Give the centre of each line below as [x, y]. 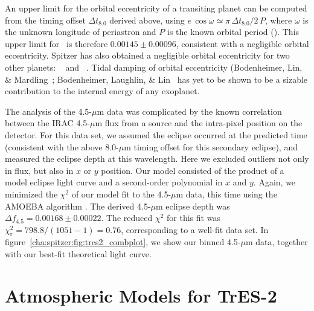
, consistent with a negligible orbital [242, 43]
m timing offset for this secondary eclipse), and [211, 146]
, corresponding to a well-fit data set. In [195, 229]
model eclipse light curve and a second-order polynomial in [114, 182]
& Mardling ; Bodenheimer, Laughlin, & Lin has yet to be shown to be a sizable [156, 79]
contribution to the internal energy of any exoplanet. [102, 91]
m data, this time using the [226, 194]
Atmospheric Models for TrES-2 [141, 295]
